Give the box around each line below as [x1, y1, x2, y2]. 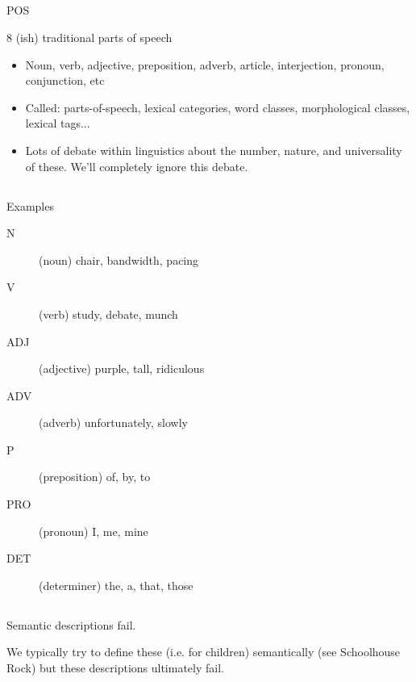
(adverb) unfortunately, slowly [39, 414, 188, 431]
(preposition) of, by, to [39, 468, 151, 485]
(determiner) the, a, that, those [39, 576, 193, 593]
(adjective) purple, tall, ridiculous [39, 360, 205, 377]
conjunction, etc [25, 72, 105, 89]
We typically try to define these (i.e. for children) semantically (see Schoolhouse [6, 643, 401, 660]
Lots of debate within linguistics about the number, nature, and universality [25, 141, 402, 158]
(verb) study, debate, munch [39, 305, 178, 322]
